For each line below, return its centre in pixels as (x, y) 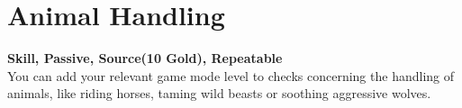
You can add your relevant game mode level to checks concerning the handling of (231, 75)
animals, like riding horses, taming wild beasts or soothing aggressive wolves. (219, 93)
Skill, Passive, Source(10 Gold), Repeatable (145, 58)
